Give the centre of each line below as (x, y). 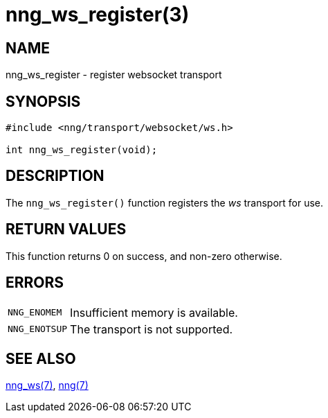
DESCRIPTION (55, 176)
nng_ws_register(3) (98, 15)
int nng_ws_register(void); (82, 150)
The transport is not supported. (152, 329)
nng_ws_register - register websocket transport (114, 75)
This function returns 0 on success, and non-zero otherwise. (144, 256)
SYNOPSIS (43, 101)
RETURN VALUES (66, 229)
